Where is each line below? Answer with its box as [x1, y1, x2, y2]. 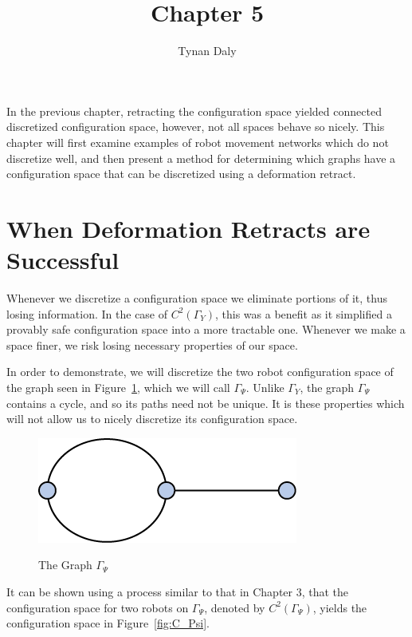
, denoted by [204, 599, 265, 615]
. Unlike [245, 378, 284, 395]
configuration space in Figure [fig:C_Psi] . [6, 615, 210, 631]
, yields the [312, 599, 367, 615]
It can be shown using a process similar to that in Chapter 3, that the [6, 583, 349, 599]
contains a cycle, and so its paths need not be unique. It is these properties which [6, 394, 405, 411]
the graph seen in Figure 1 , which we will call [6, 378, 230, 395]
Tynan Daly [178, 42, 237, 59]
